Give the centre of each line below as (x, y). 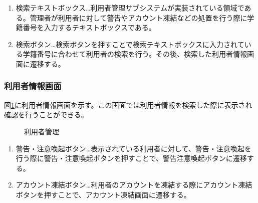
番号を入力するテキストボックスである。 (89, 27)
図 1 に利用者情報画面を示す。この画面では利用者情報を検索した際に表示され (128, 105)
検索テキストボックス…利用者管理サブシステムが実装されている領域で (130, 8)
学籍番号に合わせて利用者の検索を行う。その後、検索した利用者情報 (135, 54)
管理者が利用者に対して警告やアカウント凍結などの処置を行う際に (139, 17)
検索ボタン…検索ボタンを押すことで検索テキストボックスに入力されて (130, 44)
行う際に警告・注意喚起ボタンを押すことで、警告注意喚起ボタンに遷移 (131, 158)
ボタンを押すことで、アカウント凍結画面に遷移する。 (103, 194)
